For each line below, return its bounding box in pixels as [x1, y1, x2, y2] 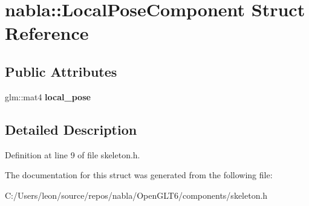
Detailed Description [5, 120, 137, 138]
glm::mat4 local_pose [5, 90, 91, 103]
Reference [5, 21, 89, 45]
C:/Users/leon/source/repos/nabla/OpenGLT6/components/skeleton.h [5, 188, 268, 201]
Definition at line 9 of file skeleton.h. [5, 148, 140, 161]
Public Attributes [5, 62, 117, 80]
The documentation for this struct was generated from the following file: [5, 169, 273, 181]
